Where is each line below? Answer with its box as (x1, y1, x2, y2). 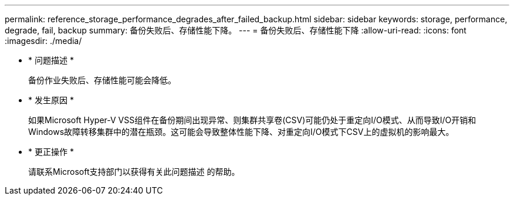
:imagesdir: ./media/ (5, 36, 82, 46)
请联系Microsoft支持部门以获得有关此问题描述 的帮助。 (28, 167, 240, 177)
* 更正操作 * (28, 147, 74, 157)
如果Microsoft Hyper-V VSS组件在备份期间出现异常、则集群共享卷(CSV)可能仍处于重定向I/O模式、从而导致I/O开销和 (28, 115, 476, 125)
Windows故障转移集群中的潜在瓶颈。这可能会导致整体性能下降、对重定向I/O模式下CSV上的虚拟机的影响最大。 (28, 127, 454, 137)
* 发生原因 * (28, 95, 74, 105)
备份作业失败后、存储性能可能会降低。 (28, 75, 176, 85)
